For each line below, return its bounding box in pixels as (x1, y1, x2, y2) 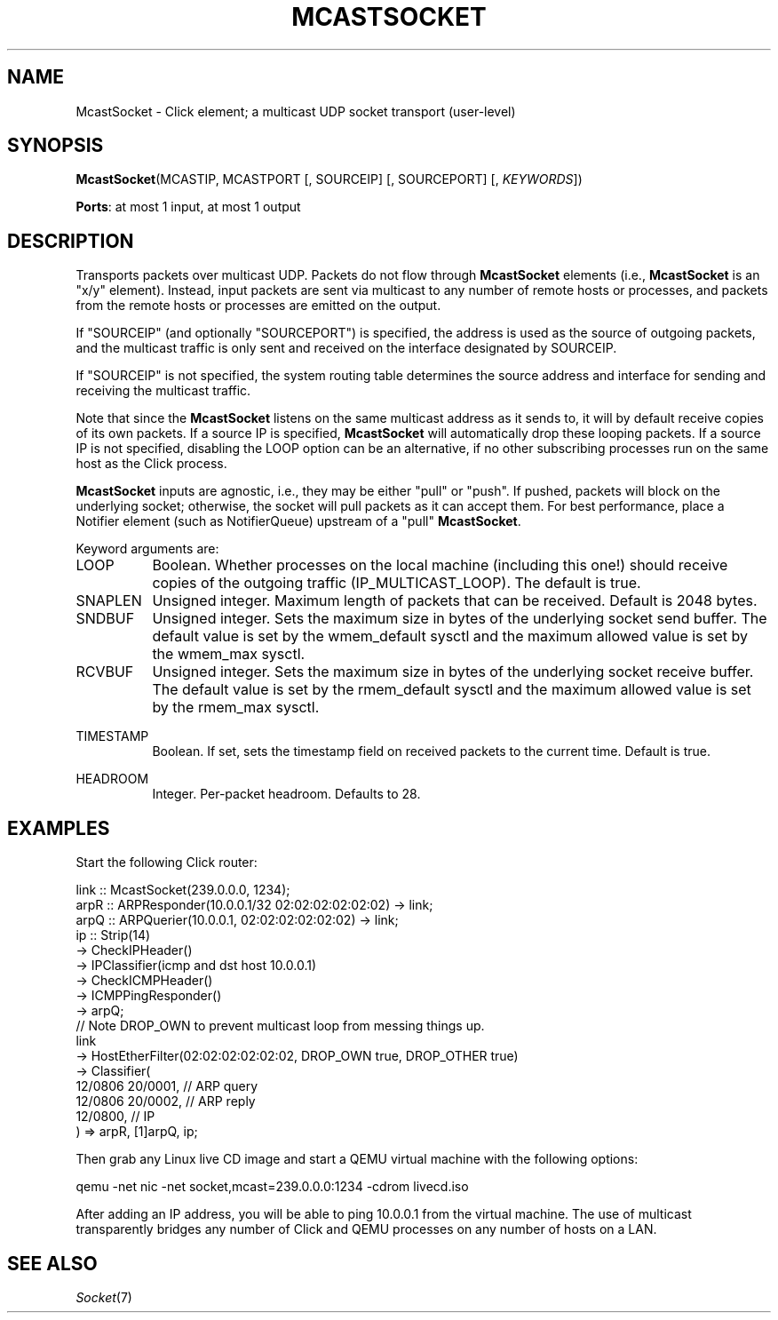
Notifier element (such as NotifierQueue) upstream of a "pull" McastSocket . (75, 513, 521, 529)
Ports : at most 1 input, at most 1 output (75, 199, 301, 215)
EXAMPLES (7, 816, 110, 839)
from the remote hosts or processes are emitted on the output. (75, 298, 441, 314)
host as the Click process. (75, 456, 227, 472)
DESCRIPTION (7, 229, 134, 252)
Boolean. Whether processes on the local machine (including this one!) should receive (152, 556, 728, 575)
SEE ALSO (7, 1252, 98, 1275)
